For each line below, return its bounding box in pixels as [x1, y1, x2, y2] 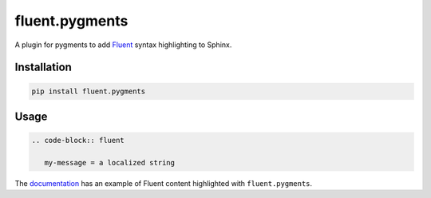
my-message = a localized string [44, 158, 176, 167]
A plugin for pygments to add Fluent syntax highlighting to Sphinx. [14, 40, 232, 49]
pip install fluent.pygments [31, 86, 146, 96]
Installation [14, 61, 72, 74]
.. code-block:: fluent [31, 136, 125, 145]
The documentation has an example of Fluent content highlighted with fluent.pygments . [14, 178, 313, 188]
